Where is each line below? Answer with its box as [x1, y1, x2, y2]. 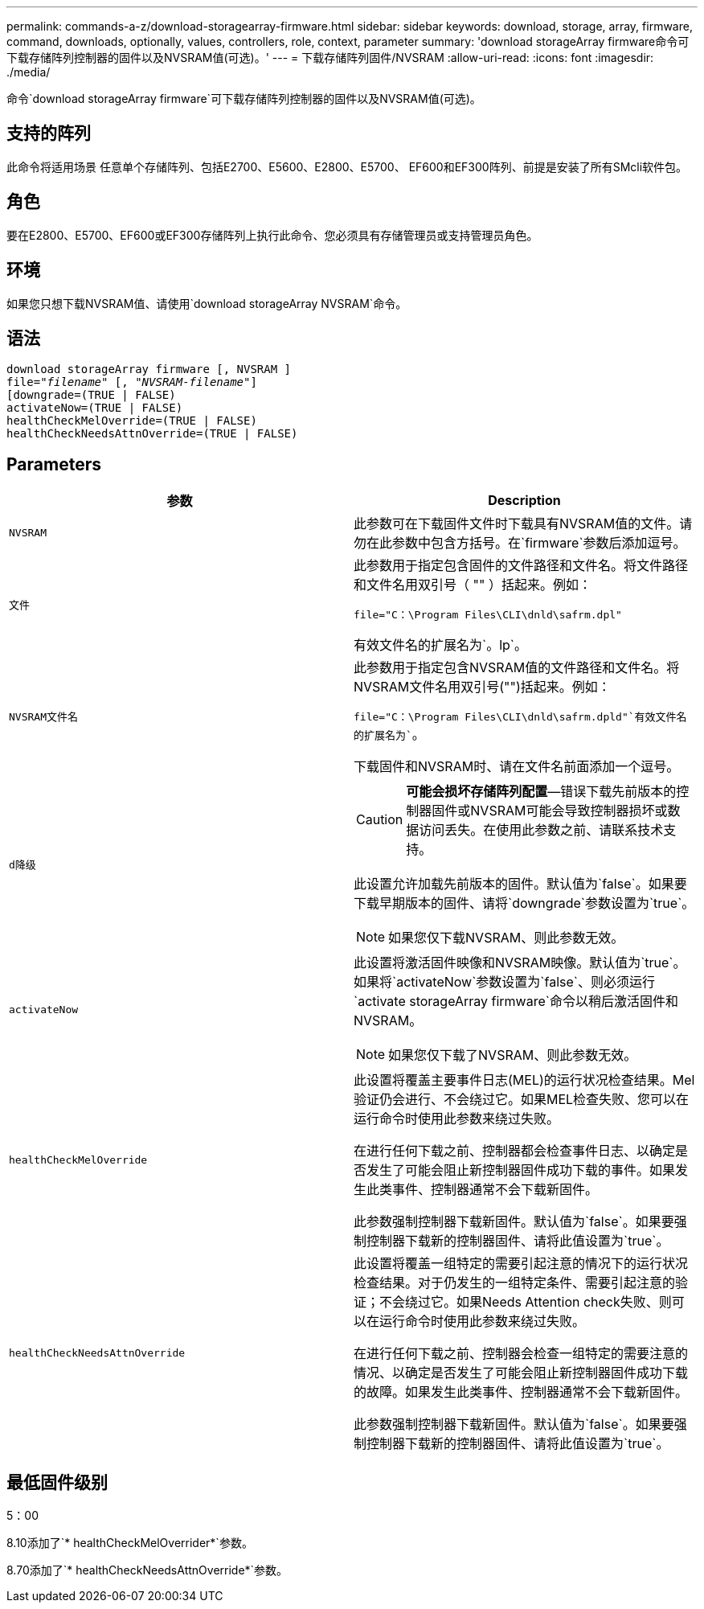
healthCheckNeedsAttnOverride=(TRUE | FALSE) [6, 427, 298, 441]
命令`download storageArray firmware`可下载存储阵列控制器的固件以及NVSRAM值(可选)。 [6, 92, 481, 105]
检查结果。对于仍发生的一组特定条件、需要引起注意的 [354, 1274, 676, 1291]
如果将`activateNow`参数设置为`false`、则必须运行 [354, 974, 655, 991]
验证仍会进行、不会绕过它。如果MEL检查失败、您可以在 [354, 1091, 690, 1108]
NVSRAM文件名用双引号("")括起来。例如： [354, 679, 611, 696]
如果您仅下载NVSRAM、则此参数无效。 [388, 930, 624, 946]
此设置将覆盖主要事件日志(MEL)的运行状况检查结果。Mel [354, 1072, 695, 1089]
